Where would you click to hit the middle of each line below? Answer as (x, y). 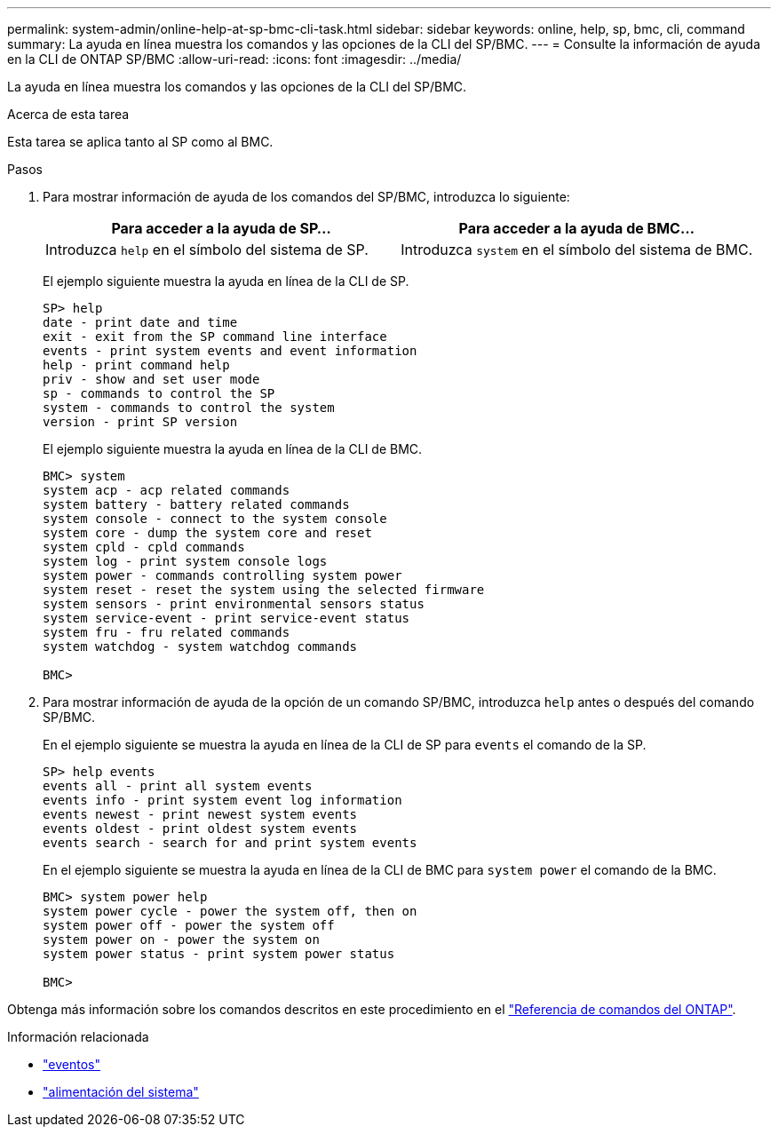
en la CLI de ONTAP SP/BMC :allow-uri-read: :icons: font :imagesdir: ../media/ (234, 59)
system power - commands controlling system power (222, 575)
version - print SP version (140, 422)
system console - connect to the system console (215, 519)
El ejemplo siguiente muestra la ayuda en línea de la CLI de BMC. (233, 449)
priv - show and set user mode (151, 379)
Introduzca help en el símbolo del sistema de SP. (207, 250)
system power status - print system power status (219, 954)
